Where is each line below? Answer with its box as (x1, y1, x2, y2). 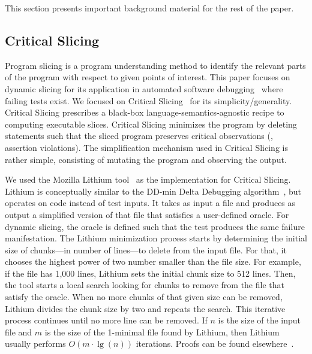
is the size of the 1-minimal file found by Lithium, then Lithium (44, 325, 280, 338)
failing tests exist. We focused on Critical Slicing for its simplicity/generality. (5, 94, 292, 107)
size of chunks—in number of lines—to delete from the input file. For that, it (5, 243, 287, 256)
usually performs (5, 337, 66, 350)
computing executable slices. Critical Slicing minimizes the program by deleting (5, 117, 297, 130)
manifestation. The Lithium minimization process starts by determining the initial (5, 232, 307, 244)
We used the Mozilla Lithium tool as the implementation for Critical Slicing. (5, 173, 291, 186)
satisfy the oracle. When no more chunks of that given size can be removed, (5, 291, 283, 303)
